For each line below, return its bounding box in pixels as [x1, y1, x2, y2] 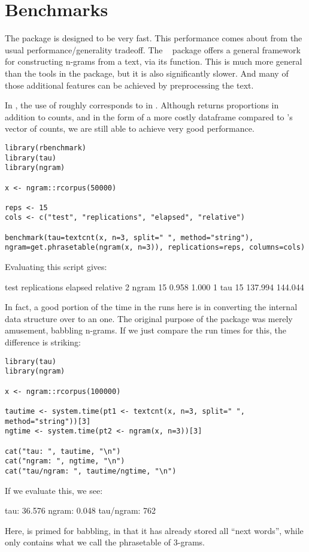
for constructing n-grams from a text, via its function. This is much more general [5, 55, 302, 68]
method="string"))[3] [5, 417, 91, 426]
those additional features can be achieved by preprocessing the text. [5, 78, 254, 91]
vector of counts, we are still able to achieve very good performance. [5, 122, 255, 135]
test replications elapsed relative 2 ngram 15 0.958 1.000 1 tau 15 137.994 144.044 [5, 280, 304, 293]
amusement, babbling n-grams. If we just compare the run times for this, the [5, 324, 286, 336]
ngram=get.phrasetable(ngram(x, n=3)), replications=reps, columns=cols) [5, 243, 305, 252]
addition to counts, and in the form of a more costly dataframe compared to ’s [5, 110, 293, 123]
